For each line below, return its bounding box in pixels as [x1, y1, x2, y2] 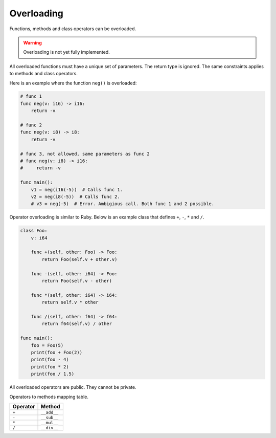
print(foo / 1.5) [31, 371, 75, 377]
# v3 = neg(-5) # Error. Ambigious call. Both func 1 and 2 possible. [31, 201, 215, 207]
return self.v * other [41, 299, 99, 305]
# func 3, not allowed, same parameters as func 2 [20, 151, 150, 157]
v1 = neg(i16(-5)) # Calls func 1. [31, 187, 123, 192]
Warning [23, 39, 42, 46]
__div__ [40, 425, 59, 430]
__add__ [40, 409, 59, 415]
